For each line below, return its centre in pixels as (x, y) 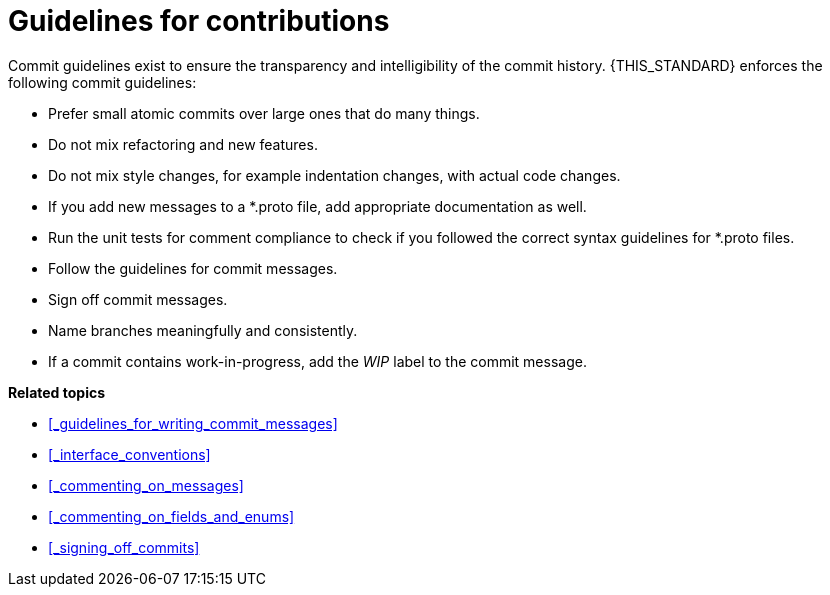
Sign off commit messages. (138, 299)
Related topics (57, 392)
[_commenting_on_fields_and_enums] (171, 516)
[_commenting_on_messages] (146, 485)
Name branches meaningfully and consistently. (203, 330)
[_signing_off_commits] (124, 547)
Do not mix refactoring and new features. (183, 144)
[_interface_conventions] (129, 454)
